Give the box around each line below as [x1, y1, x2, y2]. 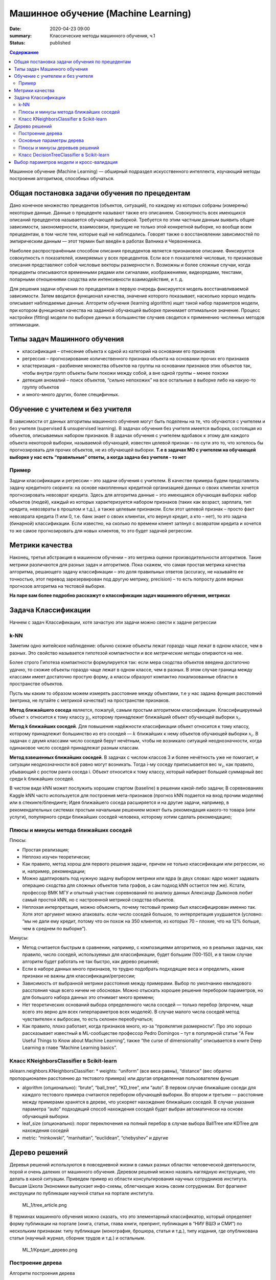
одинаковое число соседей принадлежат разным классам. [9, 745, 140, 751]
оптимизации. [9, 322, 40, 328]
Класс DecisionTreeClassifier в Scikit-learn [18, 152, 109, 158]
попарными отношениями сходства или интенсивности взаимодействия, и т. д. [9, 276, 183, 283]
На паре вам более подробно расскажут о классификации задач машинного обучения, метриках [9, 592, 231, 599]
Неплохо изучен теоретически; [22, 854, 90, 860]
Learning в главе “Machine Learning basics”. [22, 1044, 117, 1051]
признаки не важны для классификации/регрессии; [22, 973, 135, 979]
